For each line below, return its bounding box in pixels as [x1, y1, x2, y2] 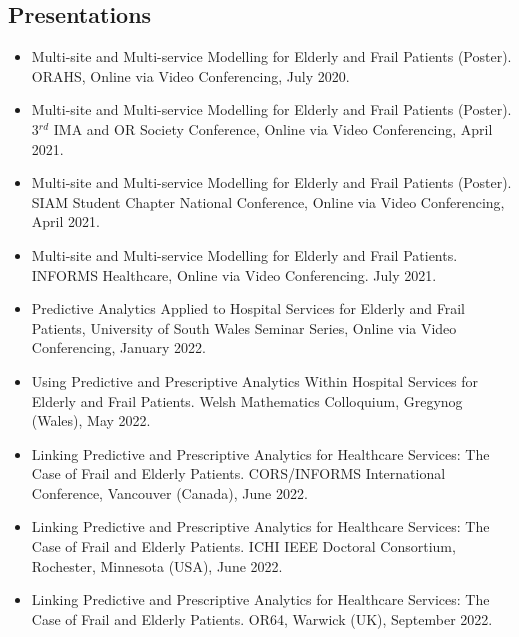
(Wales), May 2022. [31, 410, 151, 431]
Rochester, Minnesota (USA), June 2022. [31, 555, 283, 576]
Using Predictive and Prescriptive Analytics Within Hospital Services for [31, 370, 479, 391]
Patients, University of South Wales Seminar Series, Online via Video [31, 317, 457, 338]
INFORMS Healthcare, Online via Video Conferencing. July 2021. [31, 264, 437, 285]
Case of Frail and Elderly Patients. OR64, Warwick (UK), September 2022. [31, 608, 493, 629]
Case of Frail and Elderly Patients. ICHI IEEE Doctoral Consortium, [31, 536, 456, 557]
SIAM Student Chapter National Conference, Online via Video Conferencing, [31, 191, 505, 212]
